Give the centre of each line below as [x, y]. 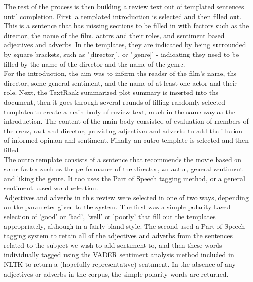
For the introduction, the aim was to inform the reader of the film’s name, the [120, 73]
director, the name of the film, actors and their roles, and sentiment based [114, 35]
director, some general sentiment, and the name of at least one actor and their [121, 83]
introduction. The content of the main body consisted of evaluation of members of [126, 121]
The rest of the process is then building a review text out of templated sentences [124, 6]
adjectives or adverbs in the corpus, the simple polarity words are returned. [116, 273]
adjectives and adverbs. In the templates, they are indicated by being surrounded [125, 45]
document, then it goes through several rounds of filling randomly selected [115, 102]
